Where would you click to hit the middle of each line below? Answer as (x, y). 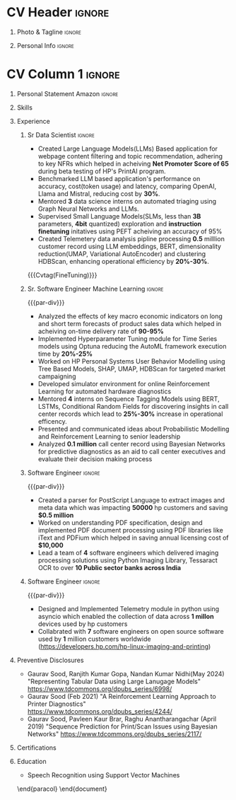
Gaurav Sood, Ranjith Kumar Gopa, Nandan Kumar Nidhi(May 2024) (126, 673)
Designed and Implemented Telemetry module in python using (129, 608)
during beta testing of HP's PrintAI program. (102, 171)
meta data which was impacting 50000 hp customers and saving (133, 507)
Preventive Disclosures (50, 660)
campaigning (57, 376)
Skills (25, 108)
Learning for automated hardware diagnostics (105, 391)
